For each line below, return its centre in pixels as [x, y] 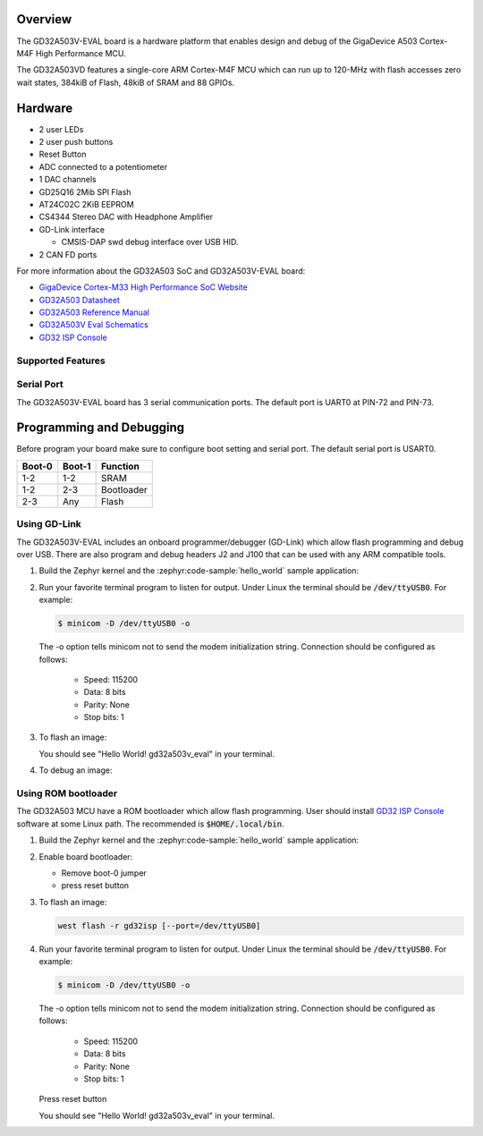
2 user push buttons [76, 141]
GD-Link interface [72, 229]
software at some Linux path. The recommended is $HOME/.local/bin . [150, 824]
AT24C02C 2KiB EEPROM [86, 204]
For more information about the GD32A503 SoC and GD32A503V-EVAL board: [161, 271]
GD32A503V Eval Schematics [94, 325]
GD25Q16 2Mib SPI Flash [85, 191]
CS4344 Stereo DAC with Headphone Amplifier [126, 217]
